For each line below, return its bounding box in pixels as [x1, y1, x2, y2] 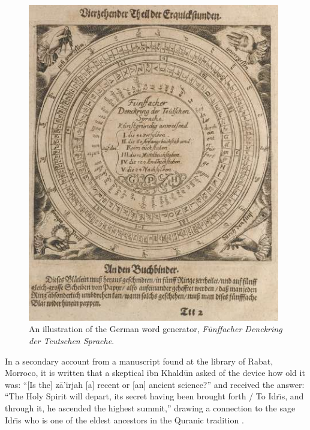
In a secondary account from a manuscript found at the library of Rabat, [5, 354, 273, 367]
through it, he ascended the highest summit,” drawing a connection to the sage [5, 402, 296, 414]
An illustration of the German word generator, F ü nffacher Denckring [29, 322, 282, 335]
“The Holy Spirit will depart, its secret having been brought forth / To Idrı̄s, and [5, 390, 304, 402]
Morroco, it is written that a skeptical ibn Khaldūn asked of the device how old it [5, 366, 305, 379]
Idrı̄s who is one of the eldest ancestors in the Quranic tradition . [5, 413, 244, 426]
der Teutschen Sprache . [29, 335, 115, 347]
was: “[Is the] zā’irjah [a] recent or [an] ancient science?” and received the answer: [5, 378, 305, 390]
